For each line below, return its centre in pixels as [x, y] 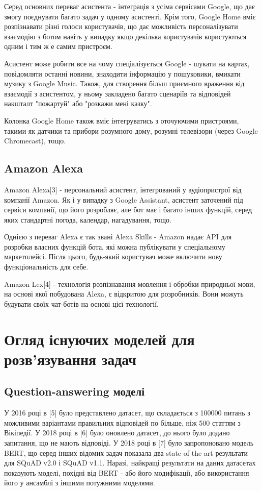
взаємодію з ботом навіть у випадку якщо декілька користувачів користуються [125, 36]
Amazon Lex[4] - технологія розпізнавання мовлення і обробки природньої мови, [130, 284]
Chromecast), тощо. [35, 141]
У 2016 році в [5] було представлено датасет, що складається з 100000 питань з [127, 413]
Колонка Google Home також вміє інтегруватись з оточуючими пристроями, [122, 120]
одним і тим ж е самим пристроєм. [58, 46]
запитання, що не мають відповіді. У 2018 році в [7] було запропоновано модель [129, 443]
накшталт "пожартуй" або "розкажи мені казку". [78, 103]
